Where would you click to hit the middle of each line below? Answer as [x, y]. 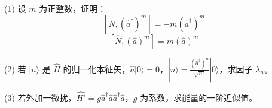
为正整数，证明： [73, 8]
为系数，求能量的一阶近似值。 [199, 97]
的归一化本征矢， [97, 69]
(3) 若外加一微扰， [40, 97]
